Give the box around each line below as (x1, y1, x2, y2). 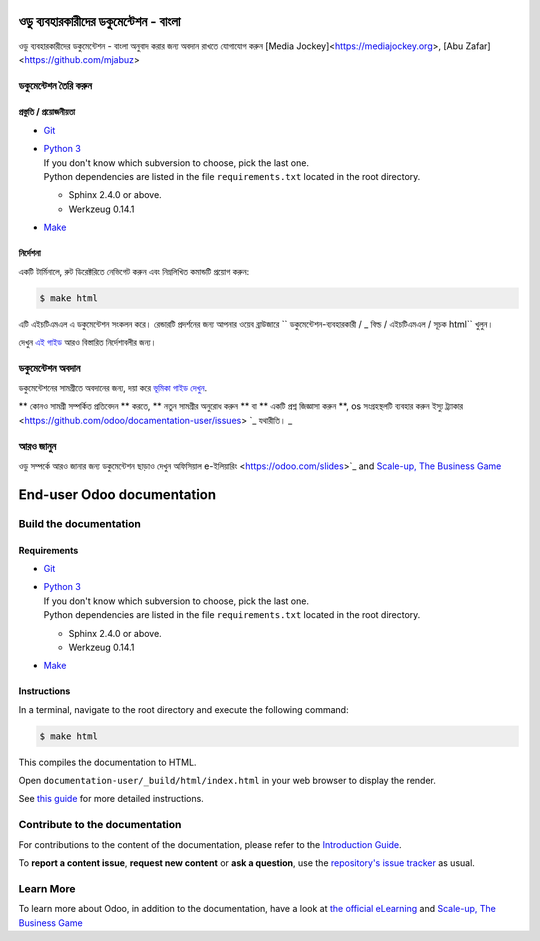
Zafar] (465, 40, 491, 52)
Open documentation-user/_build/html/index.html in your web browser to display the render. (18, 775, 437, 787)
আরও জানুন (18, 439, 57, 453)
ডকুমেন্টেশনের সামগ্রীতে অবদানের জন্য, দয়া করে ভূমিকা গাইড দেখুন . (18, 382, 208, 394)
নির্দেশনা (18, 247, 41, 259)
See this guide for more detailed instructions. (18, 793, 204, 805)
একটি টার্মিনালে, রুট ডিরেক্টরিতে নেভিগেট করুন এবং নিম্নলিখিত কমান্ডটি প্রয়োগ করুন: (18, 265, 250, 277)
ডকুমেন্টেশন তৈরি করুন (18, 78, 92, 92)
